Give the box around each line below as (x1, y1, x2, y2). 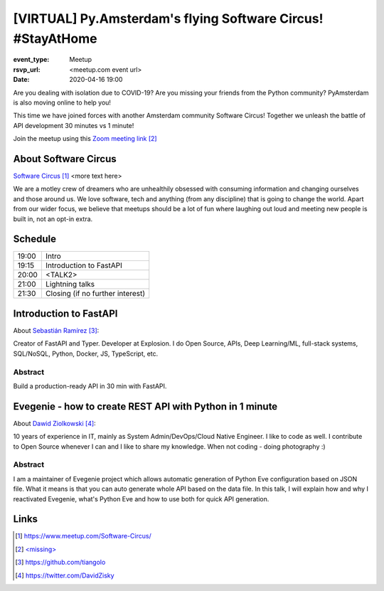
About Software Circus (13, 153, 117, 165)
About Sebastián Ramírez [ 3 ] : (13, 326, 100, 334)
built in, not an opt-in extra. (13, 214, 93, 223)
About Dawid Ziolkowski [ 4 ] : (13, 419, 96, 427)
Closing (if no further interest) (45, 289, 146, 299)
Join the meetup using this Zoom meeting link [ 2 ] (13, 134, 157, 143)
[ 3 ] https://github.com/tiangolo (15, 558, 106, 567)
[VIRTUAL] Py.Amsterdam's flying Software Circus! (13, 11, 324, 26)
